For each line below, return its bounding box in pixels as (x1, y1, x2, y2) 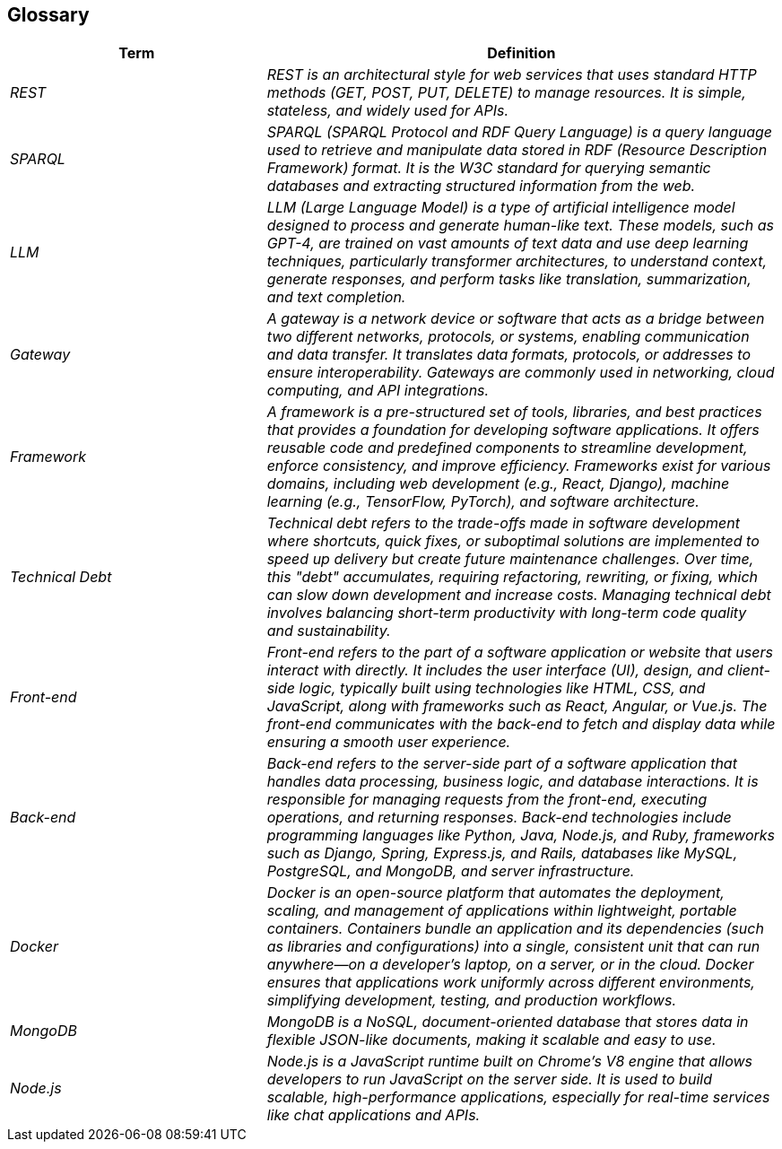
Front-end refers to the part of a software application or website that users (266, 643, 773, 662)
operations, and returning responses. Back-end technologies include (266, 808, 732, 827)
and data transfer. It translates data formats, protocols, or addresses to (266, 345, 751, 364)
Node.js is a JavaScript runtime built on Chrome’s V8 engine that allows (266, 1052, 753, 1071)
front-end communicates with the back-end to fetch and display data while (266, 715, 776, 734)
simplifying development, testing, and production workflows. (266, 991, 676, 1010)
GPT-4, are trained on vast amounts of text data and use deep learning (266, 234, 749, 253)
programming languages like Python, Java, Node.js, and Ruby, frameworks (266, 826, 775, 845)
